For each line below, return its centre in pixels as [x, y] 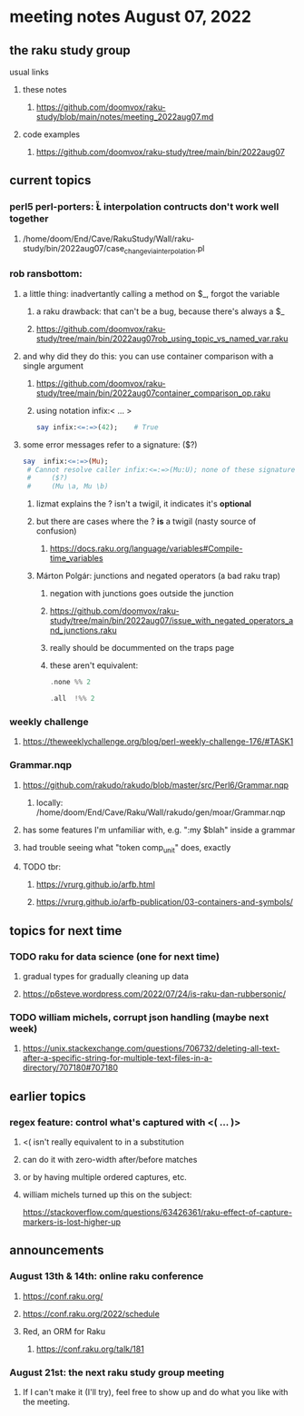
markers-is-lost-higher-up [71, 1222]
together [29, 219]
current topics [50, 180]
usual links [29, 72]
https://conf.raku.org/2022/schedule [91, 1313]
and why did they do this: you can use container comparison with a [148, 356]
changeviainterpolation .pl [164, 249]
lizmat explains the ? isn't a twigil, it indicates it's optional [144, 504]
